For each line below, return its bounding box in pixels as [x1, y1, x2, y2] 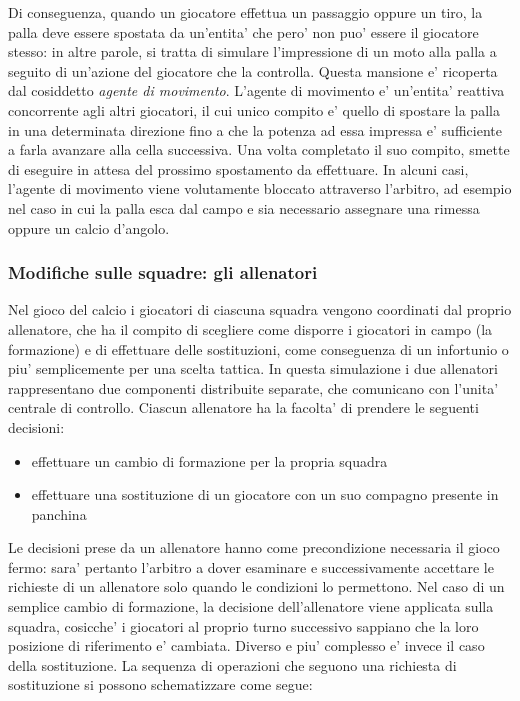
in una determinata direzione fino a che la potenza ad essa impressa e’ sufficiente [8, 119, 502, 140]
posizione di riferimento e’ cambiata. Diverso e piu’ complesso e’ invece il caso [8, 635, 485, 656]
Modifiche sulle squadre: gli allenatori [8, 260, 318, 285]
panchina [31, 503, 87, 524]
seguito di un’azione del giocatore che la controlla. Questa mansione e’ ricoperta [8, 60, 498, 81]
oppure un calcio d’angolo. [8, 217, 170, 238]
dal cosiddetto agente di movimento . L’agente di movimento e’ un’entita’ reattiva [8, 80, 505, 101]
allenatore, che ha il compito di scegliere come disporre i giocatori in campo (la [8, 318, 493, 339]
